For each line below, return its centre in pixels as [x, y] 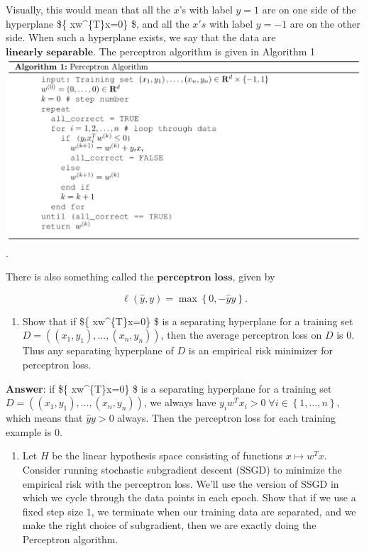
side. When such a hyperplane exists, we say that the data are [141, 37]
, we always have [180, 402]
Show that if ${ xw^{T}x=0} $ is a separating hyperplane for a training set [188, 321]
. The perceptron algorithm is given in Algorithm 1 [204, 51]
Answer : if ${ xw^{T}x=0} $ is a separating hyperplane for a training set [169, 388]
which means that [44, 418]
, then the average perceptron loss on [241, 335]
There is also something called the [80, 277]
